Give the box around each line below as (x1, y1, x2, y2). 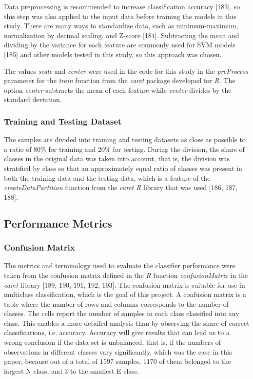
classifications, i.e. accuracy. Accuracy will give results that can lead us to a (4, 327, 230, 337)
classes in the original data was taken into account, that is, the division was (4, 153, 230, 164)
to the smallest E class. (70, 365, 139, 376)
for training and (48, 144, 96, 154)
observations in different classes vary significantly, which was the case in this (4, 346, 232, 357)
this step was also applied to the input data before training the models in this (4, 11, 236, 21)
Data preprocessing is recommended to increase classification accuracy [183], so (4, 1, 240, 11)
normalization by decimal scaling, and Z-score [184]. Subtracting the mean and (4, 30, 239, 40)
